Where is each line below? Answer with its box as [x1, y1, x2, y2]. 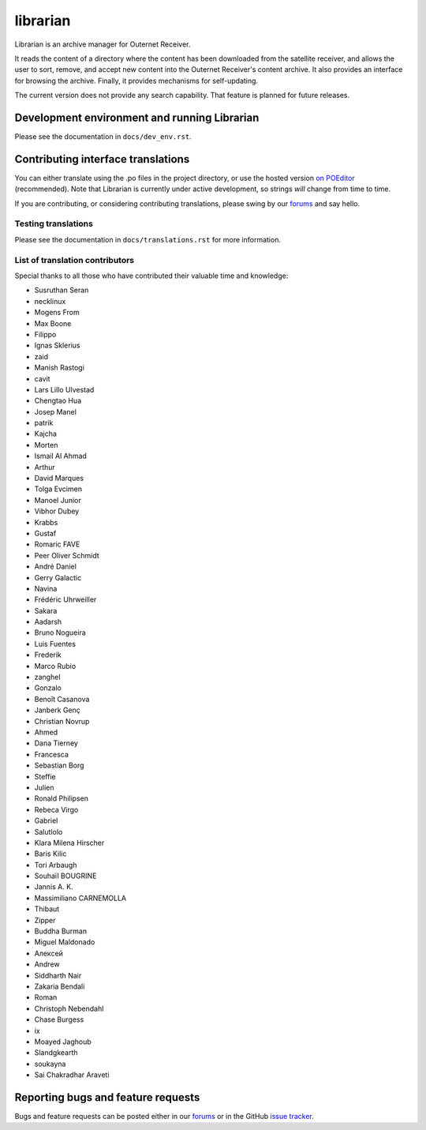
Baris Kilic [34, 849, 67, 858]
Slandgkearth [34, 1048, 78, 1057]
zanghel [34, 672, 61, 682]
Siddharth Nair [34, 970, 82, 980]
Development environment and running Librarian [14, 111, 260, 124]
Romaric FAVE [34, 539, 80, 549]
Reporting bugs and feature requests [14, 1091, 200, 1104]
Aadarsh [34, 617, 62, 627]
